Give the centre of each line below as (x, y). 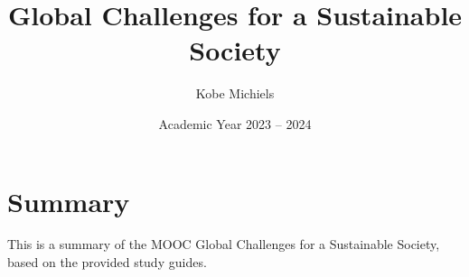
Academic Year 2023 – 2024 (235, 123)
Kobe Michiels (235, 93)
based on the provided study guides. (107, 262)
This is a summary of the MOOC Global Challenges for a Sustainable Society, (224, 244)
